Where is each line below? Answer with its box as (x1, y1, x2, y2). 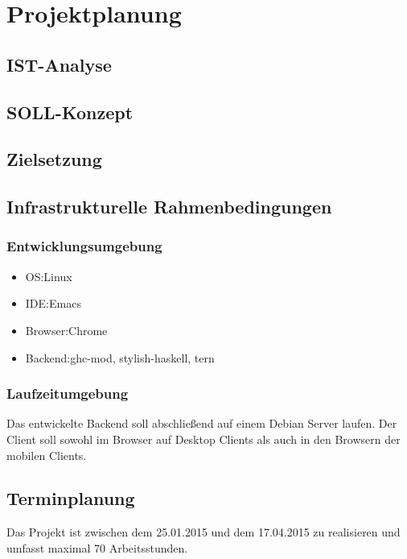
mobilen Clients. (6, 446, 87, 463)
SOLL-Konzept (6, 99, 134, 124)
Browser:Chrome (25, 321, 108, 338)
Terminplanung (6, 486, 135, 511)
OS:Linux (25, 267, 72, 284)
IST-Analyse (6, 52, 112, 77)
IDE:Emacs (25, 295, 81, 312)
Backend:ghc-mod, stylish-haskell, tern (25, 349, 215, 366)
